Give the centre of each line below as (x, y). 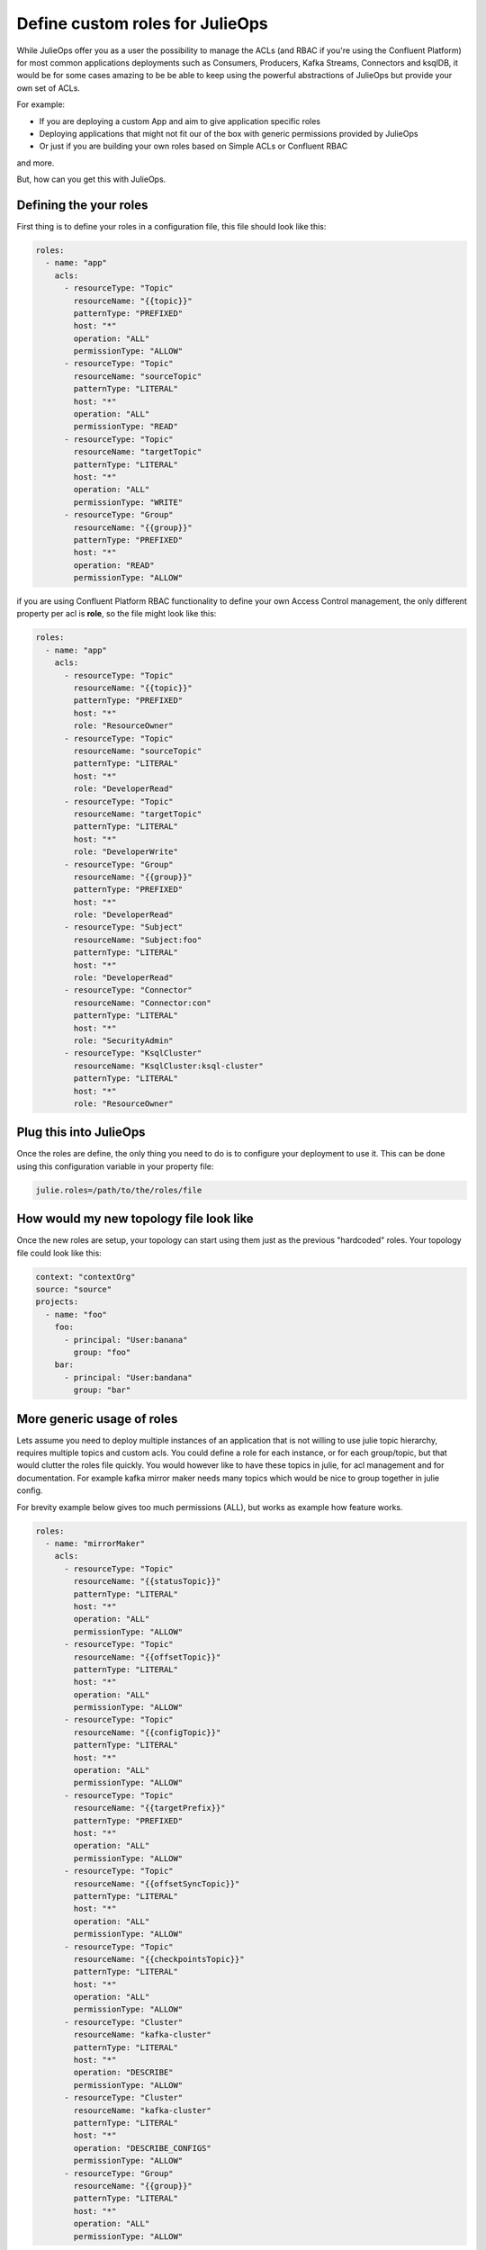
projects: (57, 1302)
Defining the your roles (82, 205)
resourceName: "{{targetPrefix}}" (149, 1808)
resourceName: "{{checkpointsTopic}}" (159, 1959)
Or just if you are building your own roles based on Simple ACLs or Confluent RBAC (193, 146)
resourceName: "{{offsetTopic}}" (147, 1657)
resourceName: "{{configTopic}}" (147, 1732)
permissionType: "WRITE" (128, 502)
